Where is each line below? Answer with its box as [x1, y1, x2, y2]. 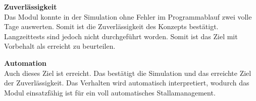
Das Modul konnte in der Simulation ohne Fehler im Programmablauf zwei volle [4, 11, 252, 22]
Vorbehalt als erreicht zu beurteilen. [4, 41, 116, 51]
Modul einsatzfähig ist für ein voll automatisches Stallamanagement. [4, 87, 216, 97]
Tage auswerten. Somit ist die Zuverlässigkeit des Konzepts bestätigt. [4, 21, 219, 32]
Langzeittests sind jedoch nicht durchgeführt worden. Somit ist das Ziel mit [4, 31, 238, 41]
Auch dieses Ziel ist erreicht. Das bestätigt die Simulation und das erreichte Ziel [4, 67, 251, 78]
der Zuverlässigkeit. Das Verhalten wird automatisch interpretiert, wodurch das [4, 77, 249, 88]
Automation [4, 57, 46, 68]
